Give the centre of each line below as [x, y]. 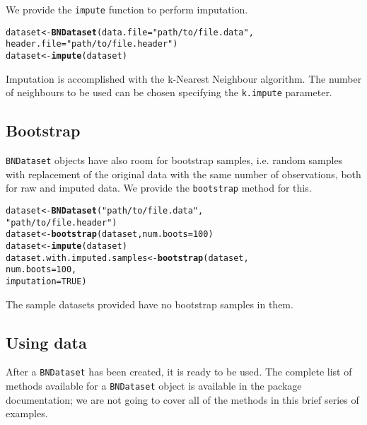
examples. [27, 413]
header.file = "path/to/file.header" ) [92, 44]
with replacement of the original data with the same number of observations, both [183, 174]
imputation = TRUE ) [46, 281]
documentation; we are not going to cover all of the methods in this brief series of [182, 399]
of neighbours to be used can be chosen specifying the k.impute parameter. [169, 92]
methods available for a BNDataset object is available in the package [154, 386]
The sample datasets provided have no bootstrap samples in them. [150, 304]
